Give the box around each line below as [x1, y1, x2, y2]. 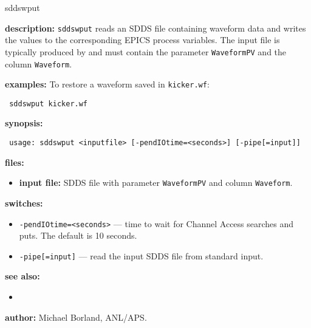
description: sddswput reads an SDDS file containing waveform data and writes [5, 21, 306, 34]
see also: [5, 270, 40, 282]
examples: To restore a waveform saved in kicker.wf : [5, 78, 210, 91]
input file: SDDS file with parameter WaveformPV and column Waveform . [19, 176, 293, 189]
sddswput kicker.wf [9, 99, 88, 108]
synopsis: [5, 117, 43, 129]
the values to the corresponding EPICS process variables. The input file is [5, 33, 280, 46]
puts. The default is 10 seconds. [19, 229, 137, 242]
